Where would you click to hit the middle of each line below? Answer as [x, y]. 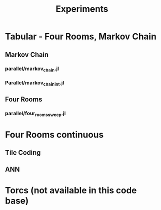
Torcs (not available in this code [71, 190]
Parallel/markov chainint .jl [35, 83]
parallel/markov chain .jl [32, 69]
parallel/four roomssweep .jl [35, 114]
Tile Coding [23, 153]
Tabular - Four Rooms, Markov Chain [81, 36]
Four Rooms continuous [54, 134]
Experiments [82, 9]
